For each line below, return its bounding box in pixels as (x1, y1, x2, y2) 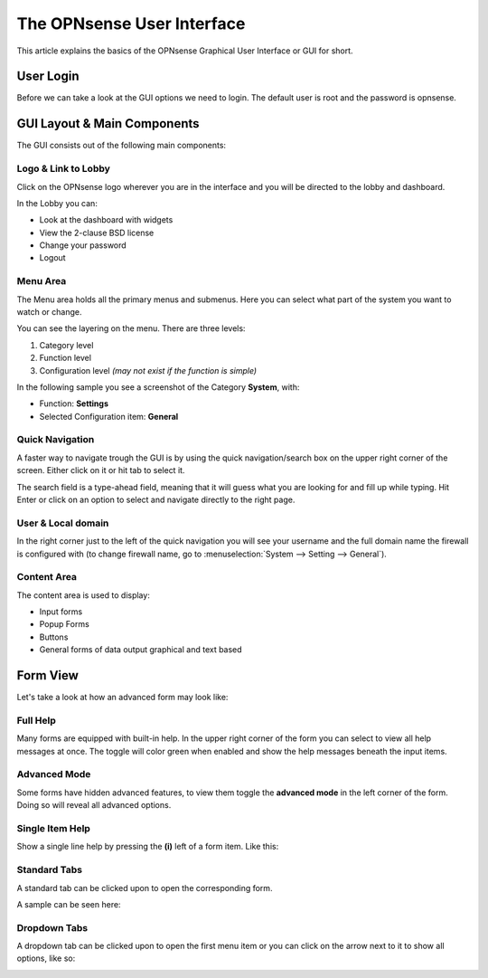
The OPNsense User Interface (16, 14, 246, 33)
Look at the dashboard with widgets (39, 214, 174, 225)
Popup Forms (39, 619, 89, 630)
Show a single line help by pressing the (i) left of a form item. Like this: (16, 841, 279, 852)
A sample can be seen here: (16, 898, 121, 909)
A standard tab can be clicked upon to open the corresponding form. (16, 882, 273, 893)
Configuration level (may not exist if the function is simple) (39, 365, 258, 375)
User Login (16, 69, 80, 84)
